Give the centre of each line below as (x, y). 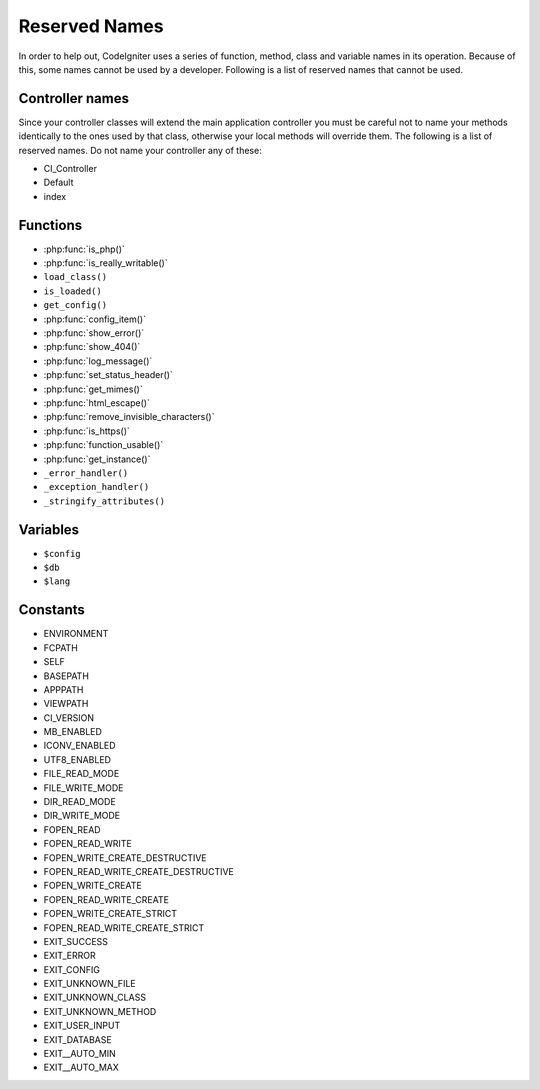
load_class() (75, 277)
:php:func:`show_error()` (94, 333)
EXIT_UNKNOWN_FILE (89, 984)
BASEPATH (66, 676)
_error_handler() (86, 473)
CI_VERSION (69, 717)
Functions (50, 225)
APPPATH (63, 689)
